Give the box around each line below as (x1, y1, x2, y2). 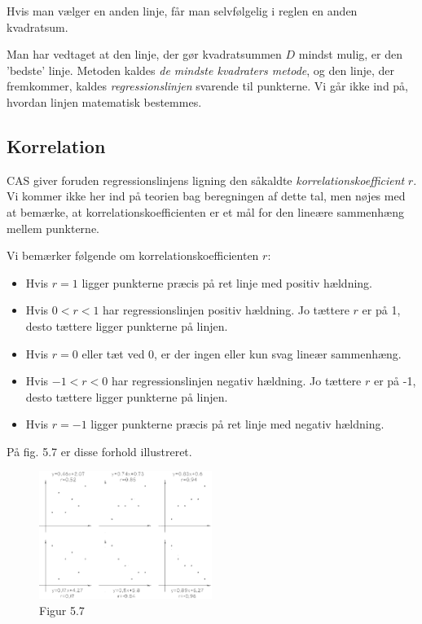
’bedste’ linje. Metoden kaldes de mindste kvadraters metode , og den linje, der (7, 61, 395, 78)
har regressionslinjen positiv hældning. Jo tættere (103, 301, 349, 319)
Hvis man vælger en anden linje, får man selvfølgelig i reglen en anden (7, 2, 358, 19)
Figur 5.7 (39, 601, 85, 618)
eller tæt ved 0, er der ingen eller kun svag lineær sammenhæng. (81, 345, 402, 362)
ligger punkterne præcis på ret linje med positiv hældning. (81, 274, 372, 291)
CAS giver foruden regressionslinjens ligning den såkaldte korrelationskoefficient (7, 171, 405, 188)
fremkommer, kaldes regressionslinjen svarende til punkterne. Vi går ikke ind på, (7, 77, 409, 94)
